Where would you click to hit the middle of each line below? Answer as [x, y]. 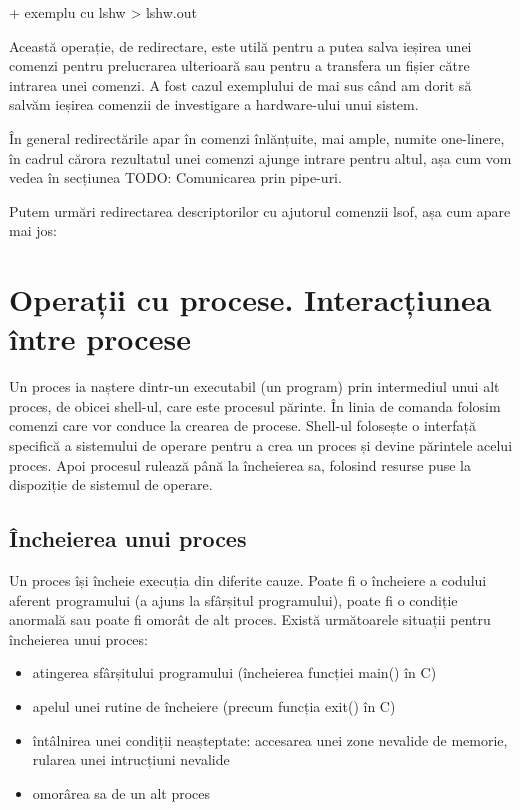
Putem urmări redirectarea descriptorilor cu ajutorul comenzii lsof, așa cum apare [260, 210]
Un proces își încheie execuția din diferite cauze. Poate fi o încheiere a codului [248, 580]
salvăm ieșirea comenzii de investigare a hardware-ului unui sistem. [214, 104]
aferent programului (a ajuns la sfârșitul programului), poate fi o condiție [233, 599]
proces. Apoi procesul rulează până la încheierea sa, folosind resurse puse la [240, 464]
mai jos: [33, 230]
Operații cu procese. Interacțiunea [250, 299]
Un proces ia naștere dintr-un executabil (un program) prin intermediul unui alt [254, 386]
